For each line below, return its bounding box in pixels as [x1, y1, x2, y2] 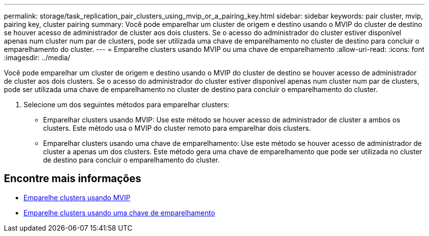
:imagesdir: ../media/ [4, 53, 71, 62]
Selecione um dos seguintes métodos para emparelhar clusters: [24, 100, 230, 109]
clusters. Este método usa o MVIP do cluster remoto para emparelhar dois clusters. [43, 124, 311, 132]
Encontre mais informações [4, 172, 142, 185]
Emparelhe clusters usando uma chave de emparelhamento [24, 208, 215, 217]
